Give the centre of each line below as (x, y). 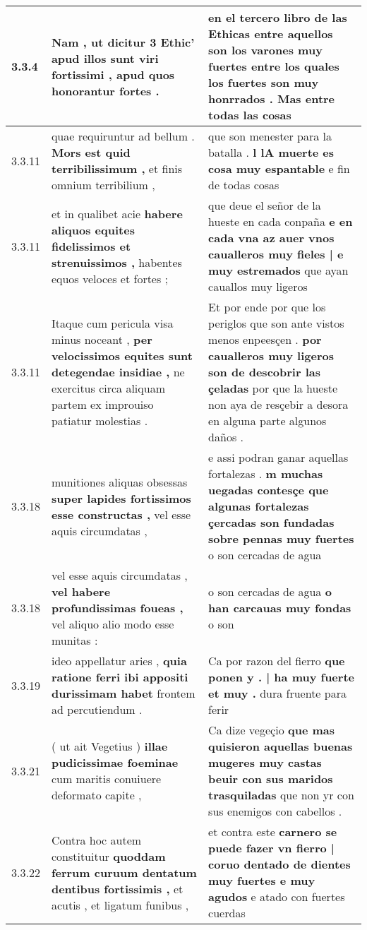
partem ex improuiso (102, 404)
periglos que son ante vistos (276, 323)
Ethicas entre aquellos (271, 34)
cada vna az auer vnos (271, 238)
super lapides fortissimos (121, 498)
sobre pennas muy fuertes (281, 538)
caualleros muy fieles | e (276, 254)
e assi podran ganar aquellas (278, 457)
